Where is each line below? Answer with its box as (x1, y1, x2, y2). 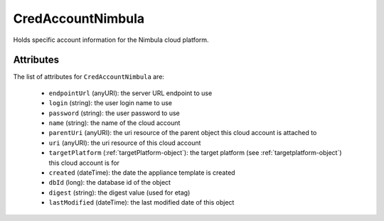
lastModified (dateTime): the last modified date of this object (48, 198, 235, 207)
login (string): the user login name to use (48, 99, 172, 107)
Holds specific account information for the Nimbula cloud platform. (13, 36, 209, 44)
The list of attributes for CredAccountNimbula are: (13, 72, 165, 81)
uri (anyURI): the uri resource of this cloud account (48, 139, 201, 147)
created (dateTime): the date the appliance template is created (48, 168, 235, 177)
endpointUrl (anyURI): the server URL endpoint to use (48, 89, 213, 97)
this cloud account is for (48, 158, 120, 167)
